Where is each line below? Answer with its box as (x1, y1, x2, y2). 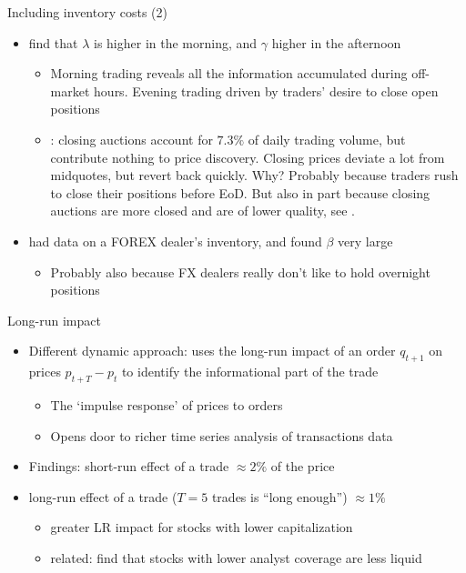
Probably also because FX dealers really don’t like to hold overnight (50, 262, 431, 281)
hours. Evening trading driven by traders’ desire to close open (94, 81, 439, 100)
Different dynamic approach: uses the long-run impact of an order (28, 341, 396, 360)
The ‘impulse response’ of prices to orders (50, 395, 283, 414)
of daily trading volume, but (248, 129, 406, 148)
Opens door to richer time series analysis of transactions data (50, 426, 393, 445)
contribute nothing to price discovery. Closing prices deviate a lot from (50, 147, 445, 166)
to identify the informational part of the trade (121, 362, 379, 381)
